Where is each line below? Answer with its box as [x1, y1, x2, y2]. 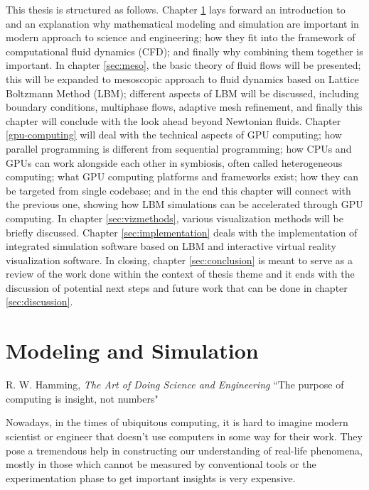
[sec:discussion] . [6, 294, 73, 309]
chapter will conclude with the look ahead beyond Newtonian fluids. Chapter [6, 113, 341, 128]
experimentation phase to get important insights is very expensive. [6, 470, 296, 485]
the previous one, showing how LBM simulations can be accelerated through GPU [6, 197, 363, 212]
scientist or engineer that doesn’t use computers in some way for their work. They [6, 428, 363, 443]
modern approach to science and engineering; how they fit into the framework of [6, 30, 355, 45]
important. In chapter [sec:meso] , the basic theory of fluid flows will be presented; [6, 58, 361, 72]
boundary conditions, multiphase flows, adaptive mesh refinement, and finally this [6, 99, 363, 114]
